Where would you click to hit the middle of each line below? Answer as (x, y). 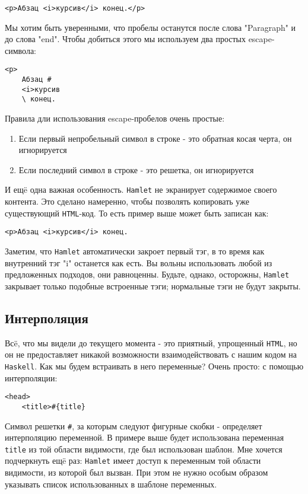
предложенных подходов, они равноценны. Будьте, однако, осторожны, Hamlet (147, 274)
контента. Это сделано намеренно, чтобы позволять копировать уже (127, 201)
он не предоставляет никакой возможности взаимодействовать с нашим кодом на (151, 354)
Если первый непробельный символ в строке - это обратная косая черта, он (155, 138)
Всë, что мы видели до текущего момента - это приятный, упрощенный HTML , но (151, 342)
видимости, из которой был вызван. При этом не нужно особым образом (136, 472)
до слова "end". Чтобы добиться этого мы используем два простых (125, 39)
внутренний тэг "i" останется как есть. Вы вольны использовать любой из (139, 262)
